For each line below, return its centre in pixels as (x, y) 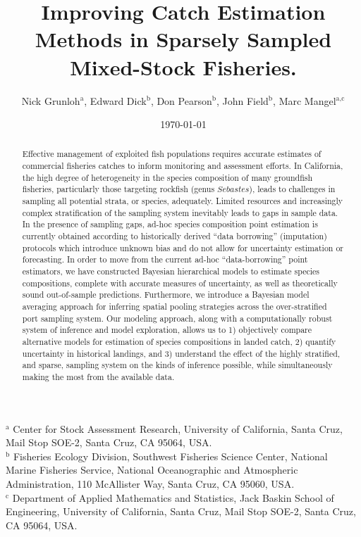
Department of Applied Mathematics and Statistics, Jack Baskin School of (173, 497)
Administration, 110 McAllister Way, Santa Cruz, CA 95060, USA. (150, 483)
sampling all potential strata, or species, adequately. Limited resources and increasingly (183, 201)
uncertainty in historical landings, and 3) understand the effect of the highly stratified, (181, 353)
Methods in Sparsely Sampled (183, 39)
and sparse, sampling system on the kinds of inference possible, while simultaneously (177, 365)
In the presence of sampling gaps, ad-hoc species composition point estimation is (170, 224)
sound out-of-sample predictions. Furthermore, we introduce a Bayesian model (166, 295)
